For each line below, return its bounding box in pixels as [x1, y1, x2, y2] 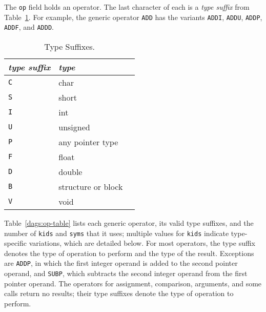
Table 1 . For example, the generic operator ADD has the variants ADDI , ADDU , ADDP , [4, 11, 262, 22]
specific [4, 238, 27, 248]
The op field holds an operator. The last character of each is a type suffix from [4, 2, 250, 12]
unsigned [58, 121, 90, 133]
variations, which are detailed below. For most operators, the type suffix [29, 238, 255, 248]
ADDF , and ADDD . [4, 22, 54, 32]
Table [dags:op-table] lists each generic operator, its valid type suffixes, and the [4, 217, 254, 228]
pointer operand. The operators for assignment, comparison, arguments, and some [4, 278, 262, 288]
